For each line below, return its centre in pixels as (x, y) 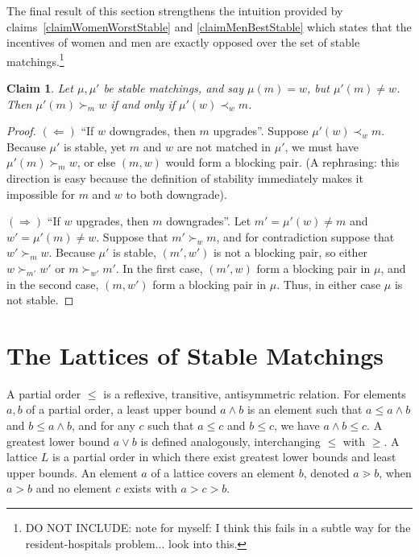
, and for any (103, 425)
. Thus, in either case (329, 284)
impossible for (41, 194)
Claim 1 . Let (40, 88)
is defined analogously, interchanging (230, 441)
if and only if (143, 103)
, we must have (322, 146)
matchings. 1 (35, 60)
